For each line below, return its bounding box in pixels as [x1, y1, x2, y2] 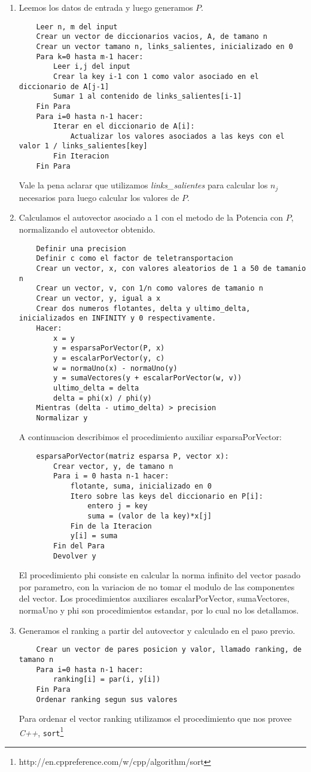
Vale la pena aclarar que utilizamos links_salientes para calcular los [19, 179, 268, 191]
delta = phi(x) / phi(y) [53, 393, 152, 402]
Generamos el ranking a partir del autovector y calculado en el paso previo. [19, 624, 295, 636]
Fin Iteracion [53, 152, 109, 161]
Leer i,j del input [53, 62, 130, 71]
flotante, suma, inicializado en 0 [70, 482, 212, 491]
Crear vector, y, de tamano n [53, 462, 173, 471]
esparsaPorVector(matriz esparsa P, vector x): [36, 452, 229, 461]
